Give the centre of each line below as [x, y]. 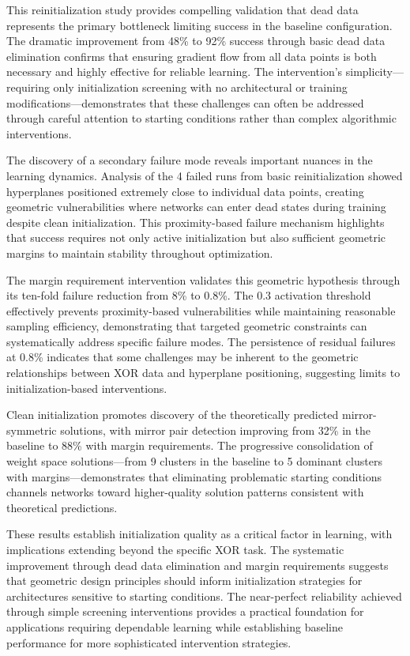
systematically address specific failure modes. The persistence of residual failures [201, 341]
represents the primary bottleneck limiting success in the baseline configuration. [199, 25]
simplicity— [374, 72]
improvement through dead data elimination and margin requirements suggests [197, 565]
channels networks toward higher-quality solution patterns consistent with [185, 492]
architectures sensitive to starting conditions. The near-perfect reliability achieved [204, 596]
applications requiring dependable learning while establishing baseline [175, 626]
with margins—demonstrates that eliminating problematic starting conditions [194, 476]
